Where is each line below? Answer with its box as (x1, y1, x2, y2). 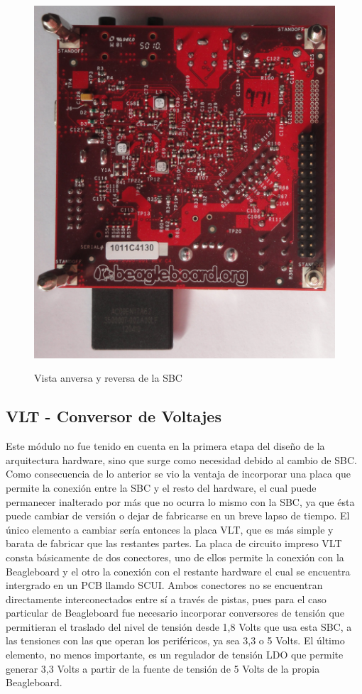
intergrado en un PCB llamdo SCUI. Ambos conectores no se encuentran (6, 578, 323, 593)
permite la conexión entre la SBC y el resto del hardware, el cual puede (6, 480, 317, 495)
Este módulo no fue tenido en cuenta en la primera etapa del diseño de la (6, 439, 325, 453)
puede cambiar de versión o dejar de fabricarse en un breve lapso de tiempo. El (6, 508, 350, 523)
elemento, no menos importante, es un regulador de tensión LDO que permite (6, 647, 344, 662)
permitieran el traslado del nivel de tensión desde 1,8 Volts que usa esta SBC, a (6, 619, 352, 634)
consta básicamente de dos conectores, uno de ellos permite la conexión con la (6, 549, 344, 564)
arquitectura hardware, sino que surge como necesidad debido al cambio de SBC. (6, 452, 357, 467)
